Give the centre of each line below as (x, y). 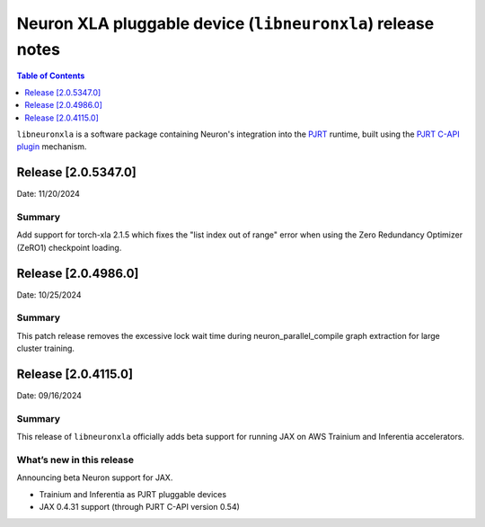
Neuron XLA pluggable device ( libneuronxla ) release (225, 23)
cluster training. (46, 348)
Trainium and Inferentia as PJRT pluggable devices (133, 494)
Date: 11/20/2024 (48, 194)
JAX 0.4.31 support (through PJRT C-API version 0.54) (139, 507)
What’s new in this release (75, 460)
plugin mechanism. (52, 147)
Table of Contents (51, 76)
